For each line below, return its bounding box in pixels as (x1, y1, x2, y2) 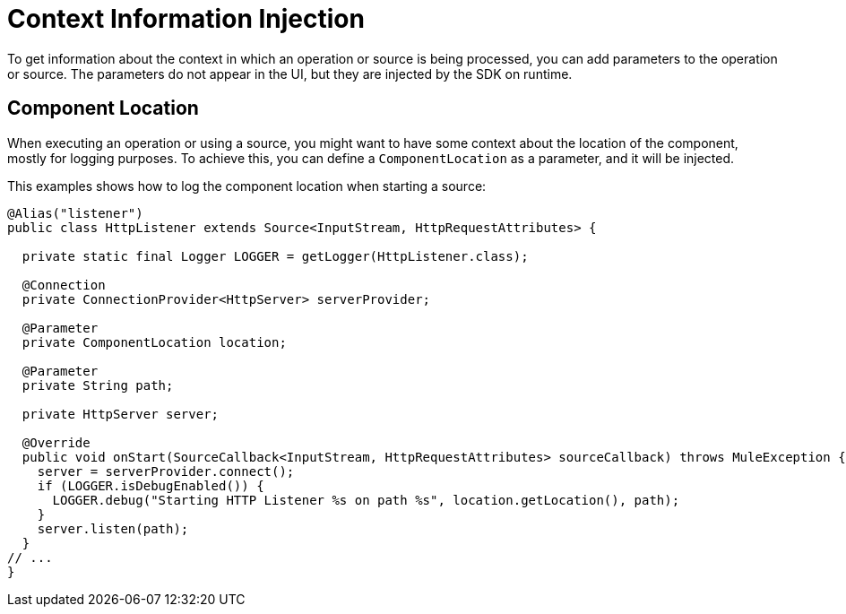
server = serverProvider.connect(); (37, 463, 295, 479)
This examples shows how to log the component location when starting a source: (7, 177, 487, 194)
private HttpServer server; (22, 406, 220, 421)
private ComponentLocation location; (22, 334, 287, 350)
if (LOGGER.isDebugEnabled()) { (37, 478, 264, 493)
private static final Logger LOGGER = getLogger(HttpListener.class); (22, 248, 529, 264)
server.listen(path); (37, 521, 189, 536)
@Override (22, 435, 91, 450)
